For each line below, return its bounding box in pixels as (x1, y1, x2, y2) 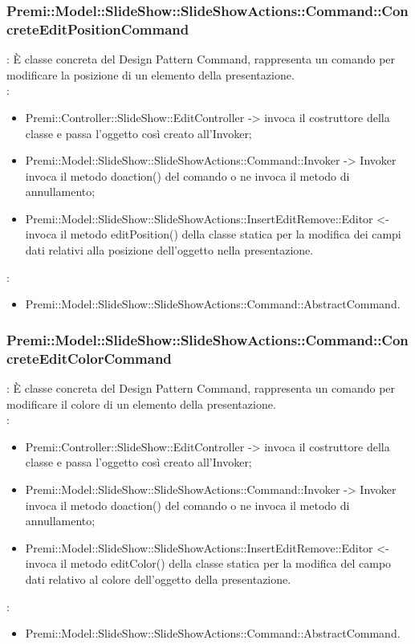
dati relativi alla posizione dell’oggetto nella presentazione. (25, 242, 314, 259)
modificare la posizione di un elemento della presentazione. (6, 66, 295, 83)
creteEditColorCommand (6, 348, 172, 368)
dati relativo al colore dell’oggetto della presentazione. (25, 570, 291, 587)
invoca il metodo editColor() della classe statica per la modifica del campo (25, 555, 392, 572)
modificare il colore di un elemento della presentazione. (6, 395, 276, 412)
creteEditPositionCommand (6, 18, 189, 39)
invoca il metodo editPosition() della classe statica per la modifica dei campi (25, 226, 401, 243)
